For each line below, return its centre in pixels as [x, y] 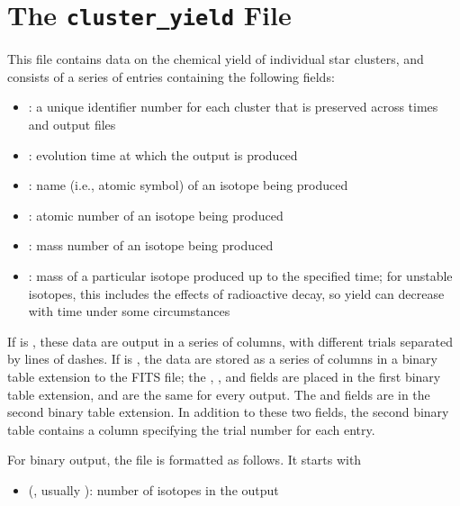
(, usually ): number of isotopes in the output [153, 489]
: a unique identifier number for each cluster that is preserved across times [233, 107]
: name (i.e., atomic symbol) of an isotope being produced [188, 185]
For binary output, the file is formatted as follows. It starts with [185, 460]
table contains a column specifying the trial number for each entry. [191, 429]
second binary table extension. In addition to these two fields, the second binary [228, 412]
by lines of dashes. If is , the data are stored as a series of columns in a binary [222, 359]
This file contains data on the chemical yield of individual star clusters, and [216, 59]
